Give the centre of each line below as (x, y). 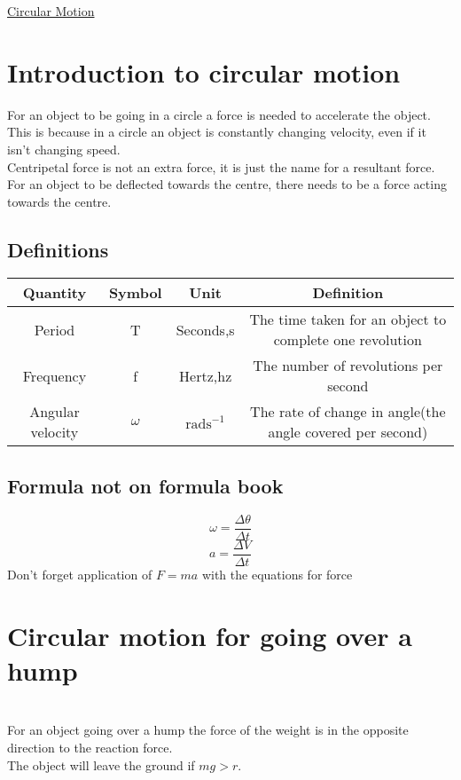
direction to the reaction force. (90, 747)
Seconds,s (205, 329)
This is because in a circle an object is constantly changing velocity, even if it (217, 132)
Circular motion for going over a (210, 635)
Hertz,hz (206, 375)
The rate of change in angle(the (348, 412)
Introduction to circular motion (204, 71)
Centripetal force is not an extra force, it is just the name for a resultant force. (221, 166)
